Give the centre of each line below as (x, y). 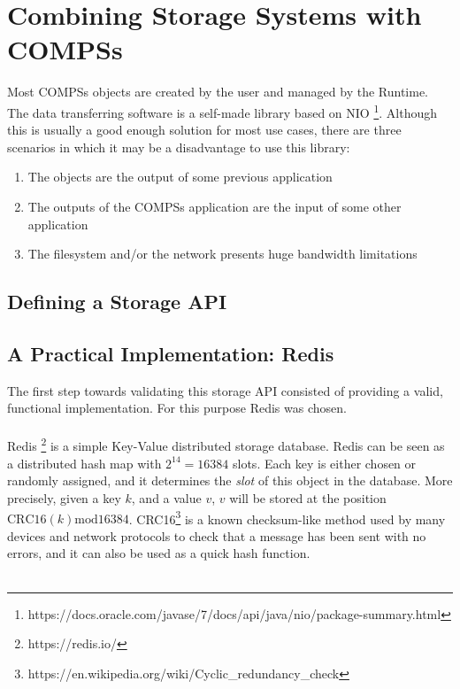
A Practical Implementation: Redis (171, 353)
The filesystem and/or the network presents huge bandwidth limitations (222, 254)
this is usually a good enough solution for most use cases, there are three (204, 130)
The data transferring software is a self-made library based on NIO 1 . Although (222, 111)
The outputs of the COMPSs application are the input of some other (215, 206)
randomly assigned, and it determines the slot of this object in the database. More (230, 480)
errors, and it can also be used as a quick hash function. (159, 553)
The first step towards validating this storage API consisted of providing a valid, (225, 390)
